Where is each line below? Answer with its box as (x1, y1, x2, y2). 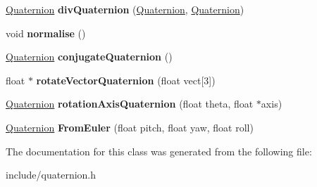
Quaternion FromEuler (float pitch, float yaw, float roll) (6, 120, 254, 134)
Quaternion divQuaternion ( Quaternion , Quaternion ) (6, 2, 244, 16)
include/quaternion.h (6, 167, 97, 182)
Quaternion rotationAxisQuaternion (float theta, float (6, 96, 254, 111)
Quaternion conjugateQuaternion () (6, 49, 173, 64)
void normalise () (6, 25, 86, 40)
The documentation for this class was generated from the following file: (6, 143, 312, 158)
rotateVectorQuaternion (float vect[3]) (36, 72, 216, 87)
